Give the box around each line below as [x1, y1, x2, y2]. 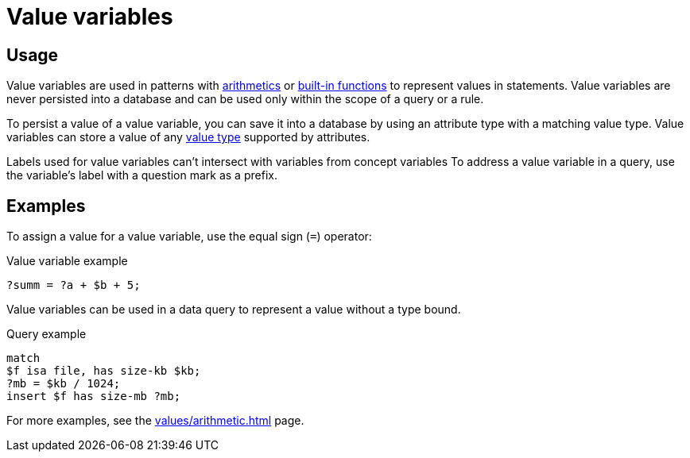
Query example [6, 327, 87, 341]
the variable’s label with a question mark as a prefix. [6, 168, 277, 183]
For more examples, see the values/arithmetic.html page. [6, 414, 304, 428]
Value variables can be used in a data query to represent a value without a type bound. [6, 302, 461, 317]
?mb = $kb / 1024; [6, 377, 121, 391]
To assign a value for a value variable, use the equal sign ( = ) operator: [6, 229, 372, 244]
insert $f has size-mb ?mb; [6, 390, 181, 403]
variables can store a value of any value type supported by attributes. [6, 130, 370, 144]
